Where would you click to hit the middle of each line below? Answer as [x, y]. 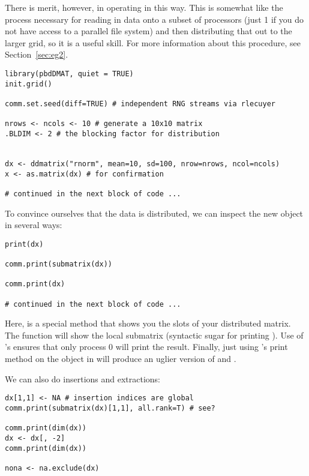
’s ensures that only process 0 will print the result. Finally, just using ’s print [146, 347]
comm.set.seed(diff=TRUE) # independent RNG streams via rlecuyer [140, 104]
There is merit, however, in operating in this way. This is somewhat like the [144, 7]
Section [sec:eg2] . [37, 54]
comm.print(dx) [35, 284]
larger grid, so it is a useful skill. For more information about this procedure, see [153, 42]
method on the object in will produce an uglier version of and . [121, 359]
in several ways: [34, 225]
